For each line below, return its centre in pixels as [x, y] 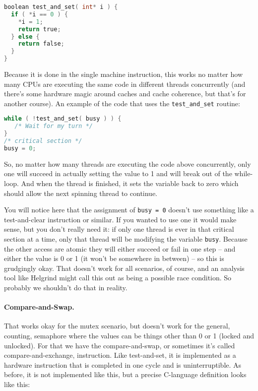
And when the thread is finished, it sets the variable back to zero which [130, 183]
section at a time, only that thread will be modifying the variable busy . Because [126, 239]
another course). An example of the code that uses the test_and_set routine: [122, 103]
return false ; [41, 44]
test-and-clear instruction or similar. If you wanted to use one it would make [120, 219]
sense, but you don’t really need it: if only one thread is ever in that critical [119, 229]
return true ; [39, 29]
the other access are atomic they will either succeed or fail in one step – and [120, 248]
